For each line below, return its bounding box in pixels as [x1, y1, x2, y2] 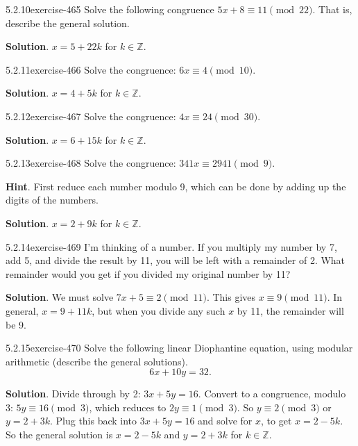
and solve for [198, 413, 253, 428]
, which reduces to [89, 399, 167, 414]
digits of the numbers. [6, 192, 99, 207]
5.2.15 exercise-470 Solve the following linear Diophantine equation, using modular [6, 340, 353, 355]
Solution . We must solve [6, 290, 114, 304]
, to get [261, 413, 292, 428]
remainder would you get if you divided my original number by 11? [6, 266, 291, 281]
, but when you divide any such [92, 303, 225, 317]
